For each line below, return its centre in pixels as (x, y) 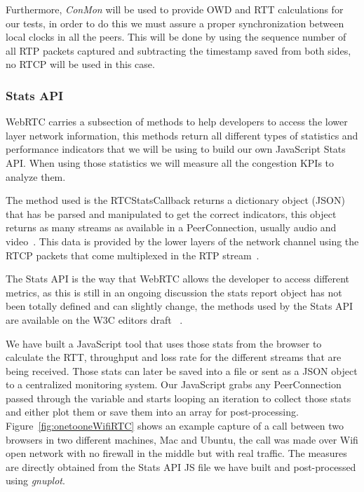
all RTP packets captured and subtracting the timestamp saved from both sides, (178, 50)
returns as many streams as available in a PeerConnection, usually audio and (171, 227)
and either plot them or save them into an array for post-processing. (152, 412)
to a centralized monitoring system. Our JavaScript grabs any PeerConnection (174, 384)
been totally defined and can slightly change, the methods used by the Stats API (180, 306)
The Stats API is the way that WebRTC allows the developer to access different (177, 279)
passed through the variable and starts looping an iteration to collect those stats (178, 398)
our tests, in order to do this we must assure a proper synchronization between (175, 23)
